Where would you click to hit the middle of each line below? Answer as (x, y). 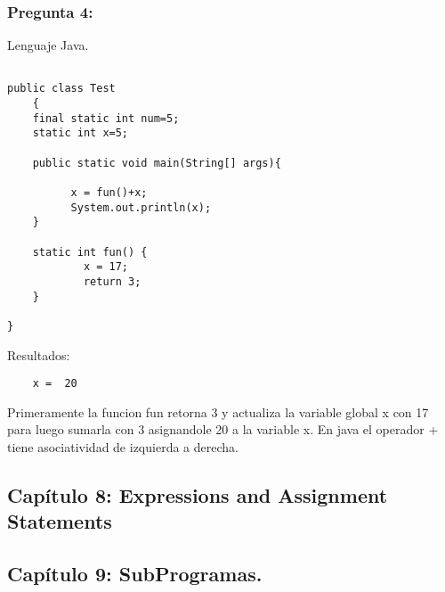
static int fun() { (90, 252)
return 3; (112, 282)
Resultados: (39, 354)
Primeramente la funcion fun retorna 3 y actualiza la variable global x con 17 (218, 411)
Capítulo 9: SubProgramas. (135, 574)
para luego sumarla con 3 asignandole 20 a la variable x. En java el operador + (223, 429)
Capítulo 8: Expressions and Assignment (198, 495)
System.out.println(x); (141, 207)
